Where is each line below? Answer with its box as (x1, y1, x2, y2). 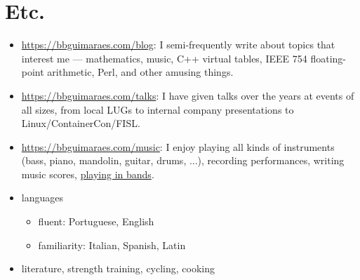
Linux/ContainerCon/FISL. (21, 116, 140, 131)
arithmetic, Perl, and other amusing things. (47, 65, 234, 79)
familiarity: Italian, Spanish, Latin (38, 237, 186, 252)
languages (21, 190, 63, 205)
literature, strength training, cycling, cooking (21, 261, 215, 276)
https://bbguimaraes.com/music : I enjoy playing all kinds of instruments (21, 139, 335, 154)
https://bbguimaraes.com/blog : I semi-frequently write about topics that (21, 37, 335, 52)
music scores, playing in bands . (21, 166, 154, 181)
